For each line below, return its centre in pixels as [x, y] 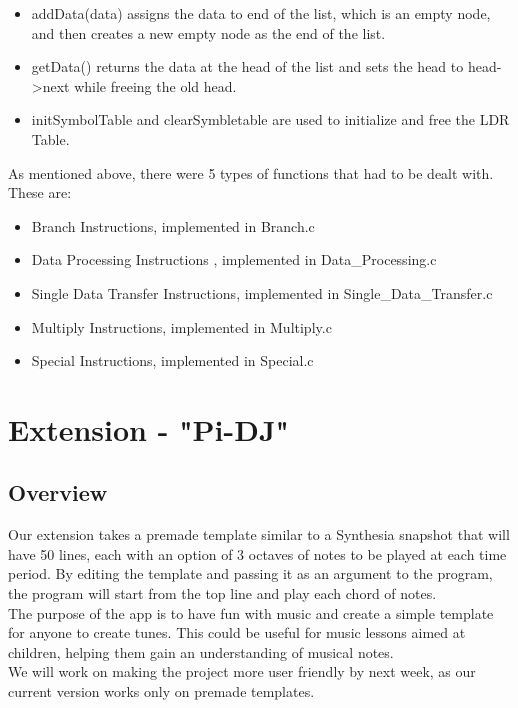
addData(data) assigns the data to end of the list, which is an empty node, [261, 13]
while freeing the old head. [155, 85]
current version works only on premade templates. [161, 691]
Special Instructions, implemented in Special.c [172, 360]
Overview [58, 492]
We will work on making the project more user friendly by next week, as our [242, 671]
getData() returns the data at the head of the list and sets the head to [247, 66]
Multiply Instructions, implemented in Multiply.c [181, 326]
